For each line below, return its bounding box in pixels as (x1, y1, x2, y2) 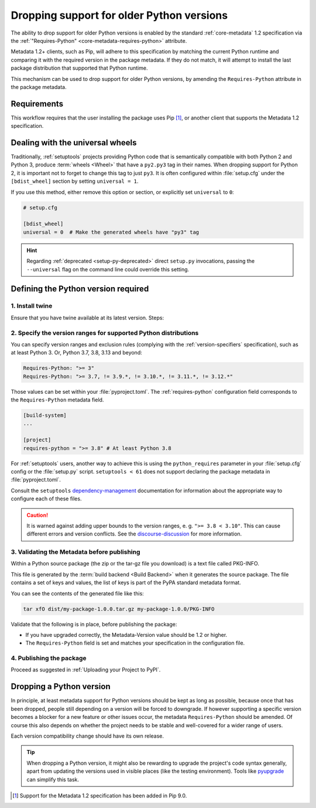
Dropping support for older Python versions (11, 9, 228, 22)
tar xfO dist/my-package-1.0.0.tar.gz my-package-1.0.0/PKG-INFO (23, 605, 215, 612)
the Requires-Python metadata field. (11, 396, 104, 404)
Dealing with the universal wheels (11, 138, 137, 148)
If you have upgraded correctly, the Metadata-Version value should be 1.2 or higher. (25, 631, 228, 638)
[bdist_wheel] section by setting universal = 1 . (11, 178, 139, 185)
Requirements (11, 98, 64, 108)
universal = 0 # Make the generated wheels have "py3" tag (23, 229, 200, 236)
